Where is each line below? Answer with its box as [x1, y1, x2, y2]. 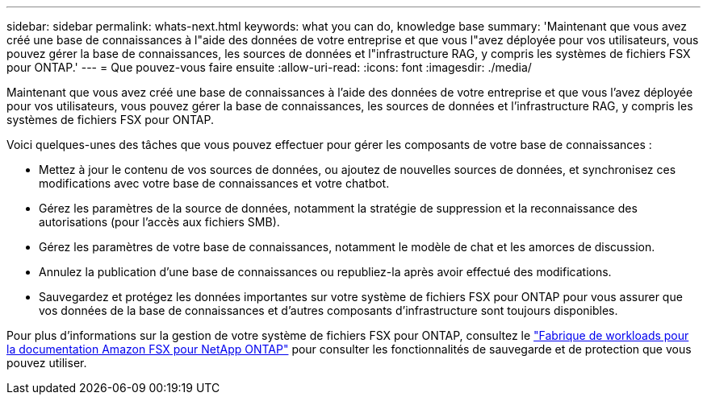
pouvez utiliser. [6, 356, 87, 370]
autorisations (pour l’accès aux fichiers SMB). [39, 215, 280, 229]
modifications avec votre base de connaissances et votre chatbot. [39, 176, 390, 190]
